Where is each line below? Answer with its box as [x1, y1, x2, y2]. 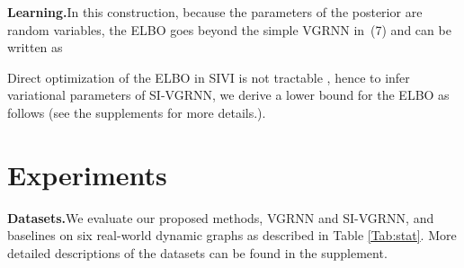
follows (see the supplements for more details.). [7, 103, 266, 121]
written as [7, 38, 63, 57]
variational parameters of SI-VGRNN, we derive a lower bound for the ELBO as [7, 85, 450, 104]
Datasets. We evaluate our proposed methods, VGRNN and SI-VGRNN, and [7, 208, 434, 227]
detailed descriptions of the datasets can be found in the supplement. [7, 243, 388, 262]
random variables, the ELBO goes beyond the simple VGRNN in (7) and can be [7, 20, 451, 39]
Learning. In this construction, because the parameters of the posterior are [7, 3, 423, 21]
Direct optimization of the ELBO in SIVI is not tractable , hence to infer [7, 67, 410, 86]
